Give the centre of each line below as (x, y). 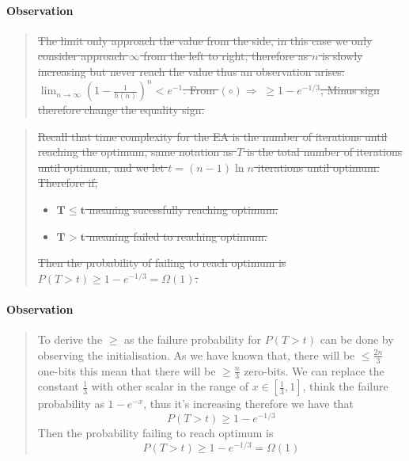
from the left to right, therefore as (226, 56)
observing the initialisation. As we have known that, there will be (196, 354)
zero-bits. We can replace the (314, 370)
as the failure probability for (193, 339)
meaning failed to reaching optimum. (178, 236)
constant (58, 386)
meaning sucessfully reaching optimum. (184, 210)
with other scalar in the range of (170, 386)
